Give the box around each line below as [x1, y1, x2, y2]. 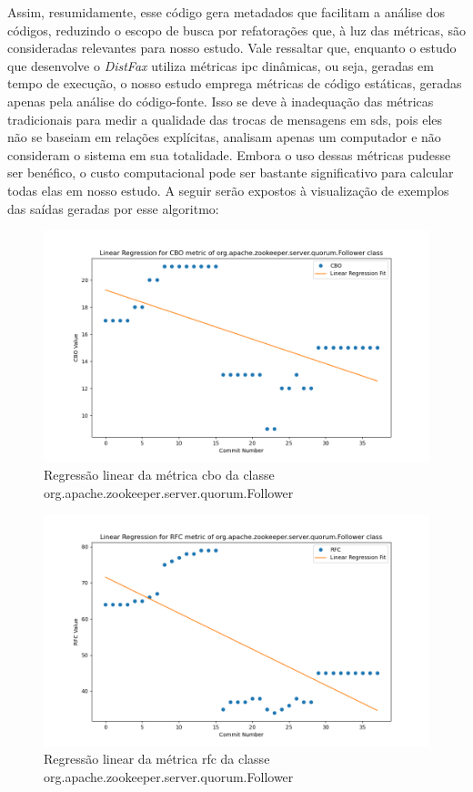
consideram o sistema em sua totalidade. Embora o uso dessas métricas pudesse [7, 145, 451, 164]
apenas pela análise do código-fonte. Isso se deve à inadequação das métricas [7, 91, 434, 110]
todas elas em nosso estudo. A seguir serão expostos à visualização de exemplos [7, 180, 449, 199]
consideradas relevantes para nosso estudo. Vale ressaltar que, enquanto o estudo [7, 38, 457, 57]
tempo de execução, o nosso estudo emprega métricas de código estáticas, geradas [7, 74, 462, 93]
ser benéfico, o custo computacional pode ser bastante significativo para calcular [7, 163, 454, 182]
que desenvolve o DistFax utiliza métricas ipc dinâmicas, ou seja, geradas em [7, 56, 434, 75]
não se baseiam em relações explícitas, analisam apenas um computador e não [7, 127, 441, 147]
